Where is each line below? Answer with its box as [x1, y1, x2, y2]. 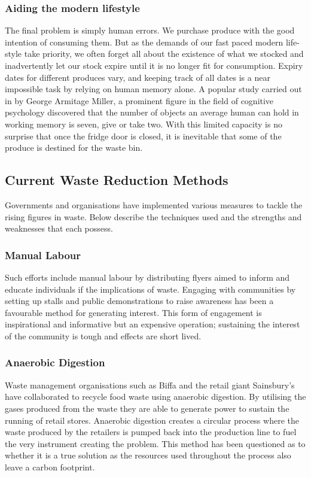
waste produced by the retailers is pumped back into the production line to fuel [5, 426, 297, 438]
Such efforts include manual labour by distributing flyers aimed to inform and [5, 271, 290, 283]
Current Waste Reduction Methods [5, 171, 228, 189]
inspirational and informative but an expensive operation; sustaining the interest [5, 318, 300, 330]
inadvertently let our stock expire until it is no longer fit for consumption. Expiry [5, 59, 303, 71]
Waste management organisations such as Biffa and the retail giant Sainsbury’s [5, 378, 295, 391]
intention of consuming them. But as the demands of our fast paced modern [5, 35, 283, 48]
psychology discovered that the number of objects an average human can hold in [5, 106, 299, 119]
